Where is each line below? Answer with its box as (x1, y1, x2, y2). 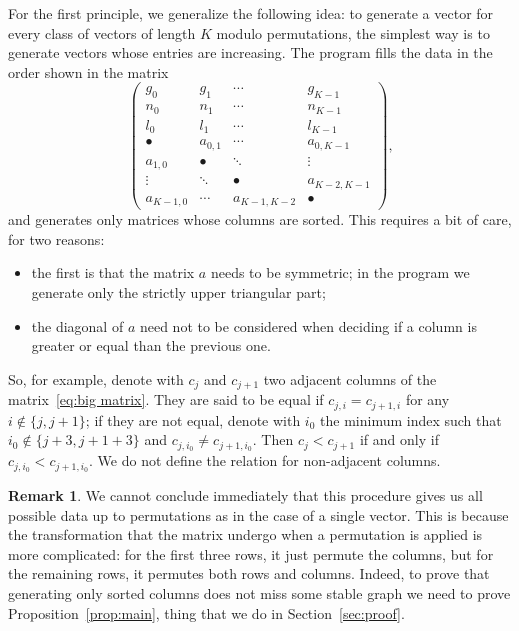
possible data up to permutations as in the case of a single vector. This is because (8, 504, 509, 525)
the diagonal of (31, 315, 124, 336)
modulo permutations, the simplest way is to (216, 22, 490, 43)
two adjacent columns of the (263, 368, 437, 389)
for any (405, 389, 450, 410)
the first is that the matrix (31, 262, 195, 283)
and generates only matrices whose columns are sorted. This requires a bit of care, (8, 209, 512, 230)
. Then (252, 429, 294, 450)
